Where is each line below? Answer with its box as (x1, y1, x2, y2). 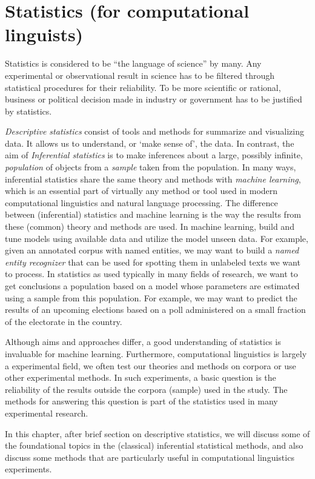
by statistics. (5, 104, 52, 117)
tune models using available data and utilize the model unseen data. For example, (5, 232, 308, 244)
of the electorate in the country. (5, 315, 122, 327)
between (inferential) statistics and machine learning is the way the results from (5, 208, 302, 221)
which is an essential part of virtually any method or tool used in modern (5, 184, 278, 197)
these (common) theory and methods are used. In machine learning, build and (5, 220, 294, 233)
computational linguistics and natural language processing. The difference (5, 196, 278, 209)
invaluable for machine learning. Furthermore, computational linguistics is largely (5, 347, 307, 360)
